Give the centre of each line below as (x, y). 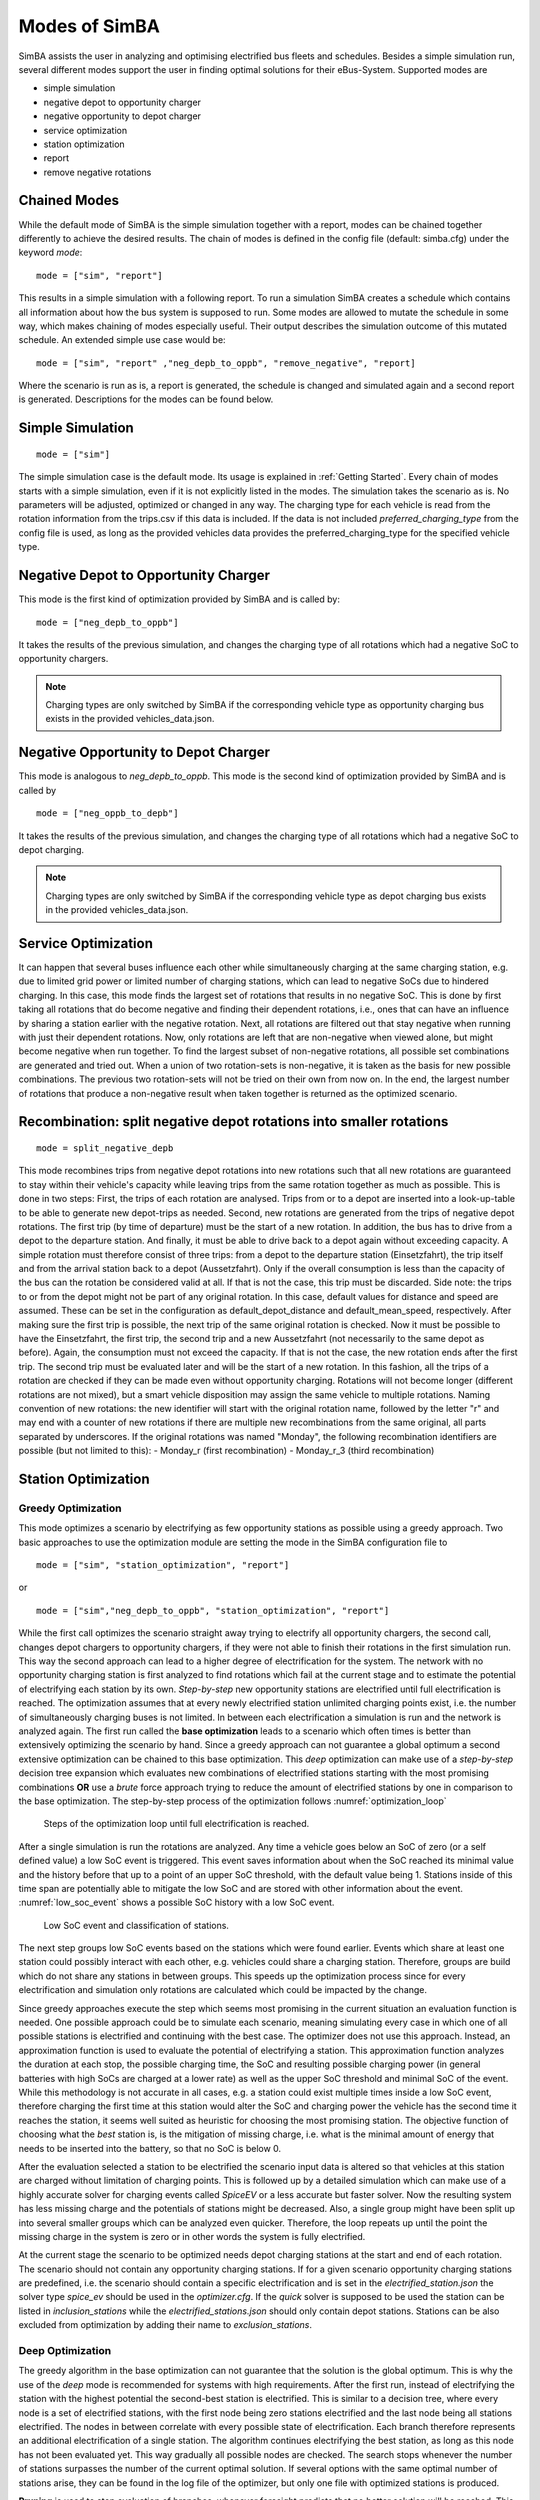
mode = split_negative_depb (105, 1148)
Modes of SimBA (89, 26)
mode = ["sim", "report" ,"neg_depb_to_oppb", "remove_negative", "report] (226, 363)
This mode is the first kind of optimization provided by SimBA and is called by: (179, 599)
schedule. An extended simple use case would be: (122, 340)
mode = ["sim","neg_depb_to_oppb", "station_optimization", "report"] (213, 1610)
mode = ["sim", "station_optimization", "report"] (163, 1565)
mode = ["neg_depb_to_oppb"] (107, 622)
